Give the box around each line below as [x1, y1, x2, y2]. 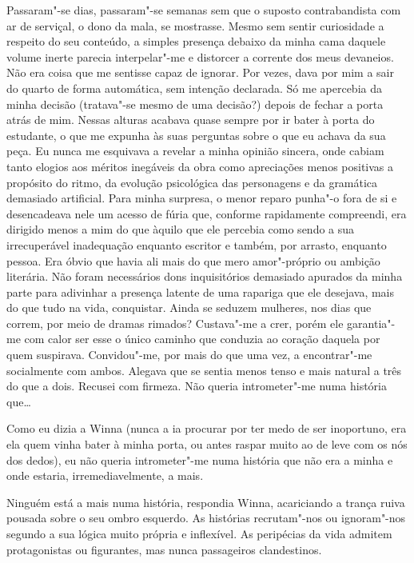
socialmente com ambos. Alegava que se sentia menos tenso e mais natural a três [6, 361, 402, 378]
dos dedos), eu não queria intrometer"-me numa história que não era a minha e [6, 451, 393, 468]
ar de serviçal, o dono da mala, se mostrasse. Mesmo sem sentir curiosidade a [6, 17, 384, 34]
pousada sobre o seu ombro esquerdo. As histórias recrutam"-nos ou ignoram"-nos [6, 509, 406, 526]
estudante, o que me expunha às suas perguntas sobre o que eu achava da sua [6, 126, 386, 143]
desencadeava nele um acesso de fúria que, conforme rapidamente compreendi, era [6, 205, 407, 222]
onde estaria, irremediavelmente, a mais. [6, 467, 204, 484]
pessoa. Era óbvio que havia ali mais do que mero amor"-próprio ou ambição [6, 252, 380, 269]
